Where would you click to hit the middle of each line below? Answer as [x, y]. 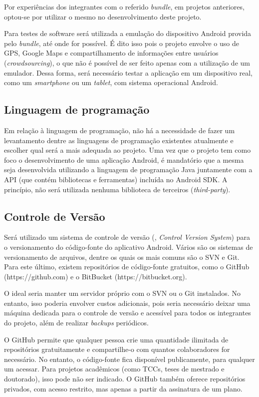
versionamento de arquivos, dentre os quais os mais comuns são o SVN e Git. [122, 257]
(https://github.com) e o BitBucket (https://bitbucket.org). [96, 276]
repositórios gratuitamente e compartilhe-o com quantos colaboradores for [117, 349]
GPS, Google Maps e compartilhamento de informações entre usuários [111, 53]
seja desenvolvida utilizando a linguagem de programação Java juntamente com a [128, 169]
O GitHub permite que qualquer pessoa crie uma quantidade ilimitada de [116, 339]
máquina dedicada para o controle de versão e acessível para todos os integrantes [128, 313]
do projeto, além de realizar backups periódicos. [76, 323]
